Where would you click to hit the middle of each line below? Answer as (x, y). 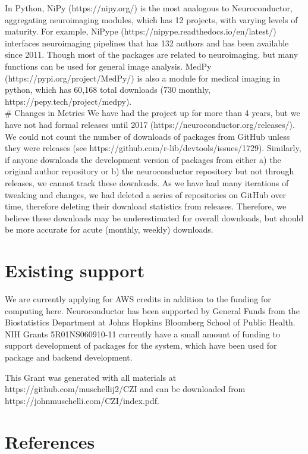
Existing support (75, 270)
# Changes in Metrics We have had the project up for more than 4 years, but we (153, 113)
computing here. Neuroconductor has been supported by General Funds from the (152, 310)
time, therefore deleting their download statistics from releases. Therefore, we (146, 206)
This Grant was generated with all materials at (91, 377)
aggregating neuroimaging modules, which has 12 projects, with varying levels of (151, 19)
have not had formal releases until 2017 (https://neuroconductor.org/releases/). (150, 124)
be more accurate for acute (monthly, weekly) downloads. (109, 229)
